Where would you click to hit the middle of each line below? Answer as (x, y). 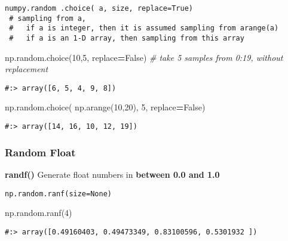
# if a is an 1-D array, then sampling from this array (127, 38)
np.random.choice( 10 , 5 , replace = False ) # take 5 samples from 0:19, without (144, 57)
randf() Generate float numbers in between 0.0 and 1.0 (112, 174)
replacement (27, 69)
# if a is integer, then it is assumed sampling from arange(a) (144, 28)
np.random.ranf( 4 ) (39, 213)
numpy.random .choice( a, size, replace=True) (99, 8)
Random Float (40, 152)
